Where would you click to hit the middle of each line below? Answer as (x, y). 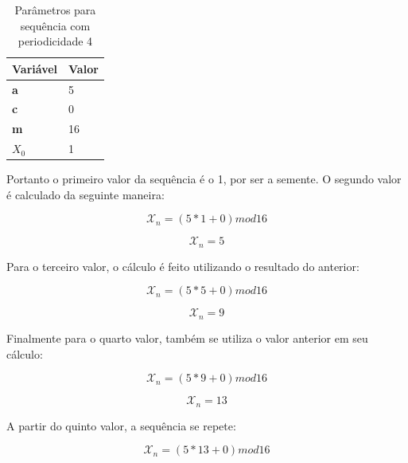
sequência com (55, 25)
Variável (35, 68)
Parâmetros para (55, 10)
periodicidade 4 (55, 41)
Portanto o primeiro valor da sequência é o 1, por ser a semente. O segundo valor (204, 179)
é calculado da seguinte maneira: (85, 194)
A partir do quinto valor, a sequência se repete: (121, 425)
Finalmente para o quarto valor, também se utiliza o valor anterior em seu (187, 337)
